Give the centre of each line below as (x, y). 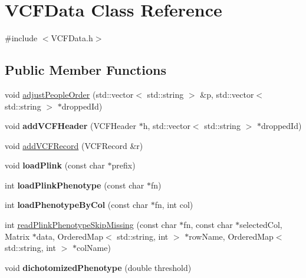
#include (21, 38)
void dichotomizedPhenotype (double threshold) (98, 267)
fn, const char (208, 225)
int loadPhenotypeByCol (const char (77, 205)
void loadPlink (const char (55, 165)
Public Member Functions (85, 70)
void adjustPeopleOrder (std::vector (69, 94)
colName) (93, 248)
